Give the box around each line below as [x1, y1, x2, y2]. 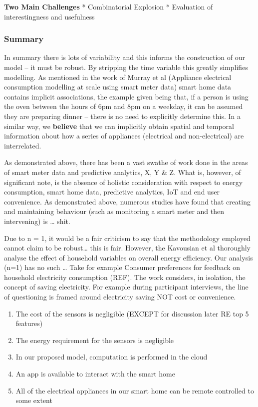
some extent [15, 395, 52, 405]
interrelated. [4, 140, 41, 150]
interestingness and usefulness [4, 11, 95, 21]
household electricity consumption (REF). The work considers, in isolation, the [4, 271, 246, 282]
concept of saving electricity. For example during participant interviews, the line [4, 281, 249, 292]
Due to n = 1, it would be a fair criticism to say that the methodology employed [4, 232, 251, 243]
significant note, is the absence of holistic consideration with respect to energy [4, 176, 243, 187]
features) [15, 318, 43, 328]
